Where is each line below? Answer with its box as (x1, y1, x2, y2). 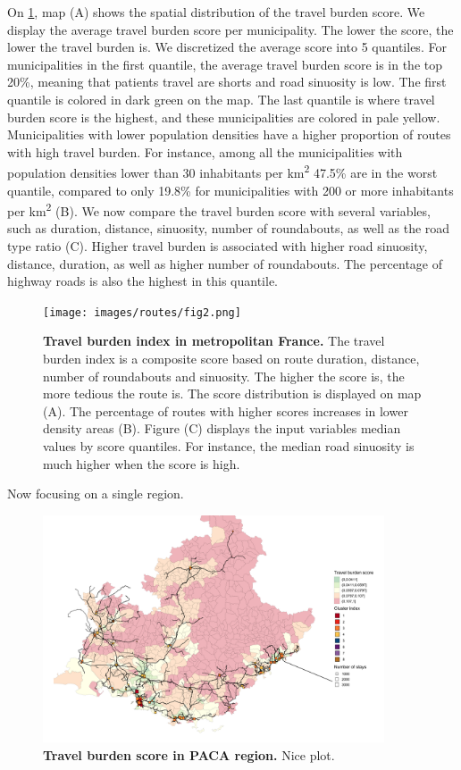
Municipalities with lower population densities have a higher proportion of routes (7, 125, 451, 144)
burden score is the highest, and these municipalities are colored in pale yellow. (7, 107, 440, 126)
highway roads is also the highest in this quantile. (7, 272, 278, 290)
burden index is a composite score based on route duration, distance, (43, 349, 420, 368)
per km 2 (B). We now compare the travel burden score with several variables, (7, 199, 431, 220)
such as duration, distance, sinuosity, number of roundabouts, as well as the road (7, 219, 450, 238)
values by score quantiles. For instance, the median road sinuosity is (43, 437, 415, 456)
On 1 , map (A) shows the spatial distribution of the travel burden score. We (7, 3, 425, 21)
